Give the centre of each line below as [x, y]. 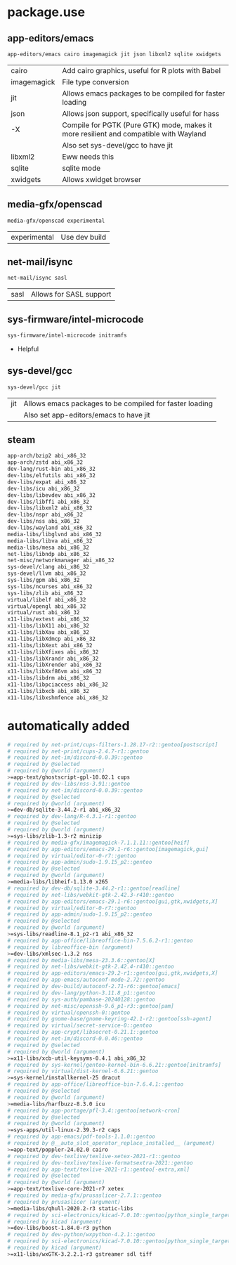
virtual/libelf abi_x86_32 [47, 599]
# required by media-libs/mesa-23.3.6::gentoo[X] [81, 960]
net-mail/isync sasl [38, 278]
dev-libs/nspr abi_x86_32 [45, 515]
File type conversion [96, 82]
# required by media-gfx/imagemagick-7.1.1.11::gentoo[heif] [99, 843]
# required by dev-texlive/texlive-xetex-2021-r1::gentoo [94, 1156]
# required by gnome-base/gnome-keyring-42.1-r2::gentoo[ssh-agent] [110, 1019]
